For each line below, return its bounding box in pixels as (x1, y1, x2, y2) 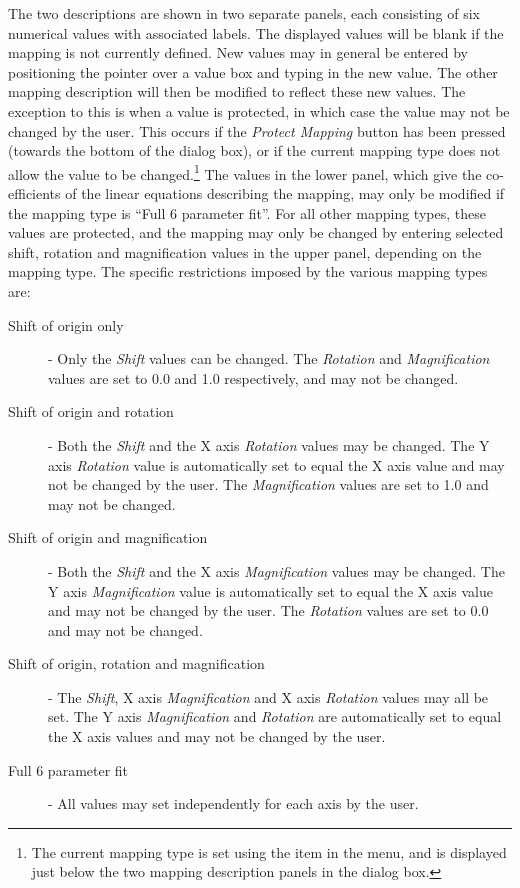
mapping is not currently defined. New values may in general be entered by (8, 42, 468, 63)
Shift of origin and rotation (8, 401, 174, 422)
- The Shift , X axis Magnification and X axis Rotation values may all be (48, 686, 489, 707)
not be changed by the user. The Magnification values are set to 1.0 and (48, 474, 489, 495)
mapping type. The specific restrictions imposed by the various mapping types (8, 261, 488, 282)
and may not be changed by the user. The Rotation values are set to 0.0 (48, 600, 489, 621)
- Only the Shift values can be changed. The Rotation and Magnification (48, 348, 490, 369)
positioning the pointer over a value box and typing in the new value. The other (8, 61, 498, 82)
